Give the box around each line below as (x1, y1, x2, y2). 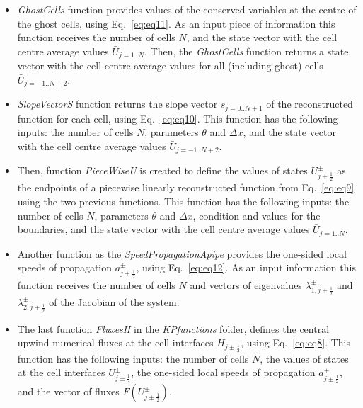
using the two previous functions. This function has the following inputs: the (17, 193, 350, 208)
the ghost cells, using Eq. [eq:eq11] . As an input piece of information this (17, 16, 335, 30)
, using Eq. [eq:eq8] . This (241, 335, 350, 350)
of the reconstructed (266, 96, 353, 111)
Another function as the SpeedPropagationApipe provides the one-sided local (17, 246, 347, 261)
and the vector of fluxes (17, 384, 120, 399)
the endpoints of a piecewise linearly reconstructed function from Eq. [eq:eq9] (17, 180, 355, 195)
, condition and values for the (192, 208, 321, 222)
